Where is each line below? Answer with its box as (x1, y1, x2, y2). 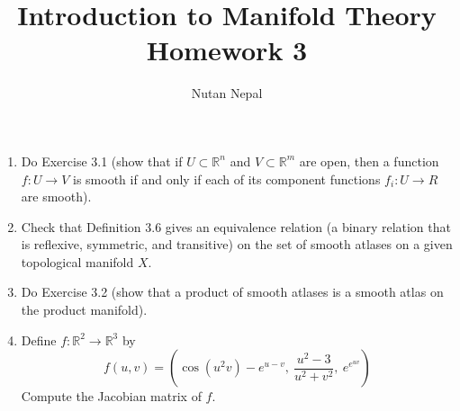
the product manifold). (21, 300, 148, 319)
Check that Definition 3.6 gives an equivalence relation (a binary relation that (21, 217, 451, 236)
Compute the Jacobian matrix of (21, 387, 202, 406)
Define (21, 330, 57, 349)
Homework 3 (146, 31, 308, 68)
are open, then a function (299, 151, 439, 170)
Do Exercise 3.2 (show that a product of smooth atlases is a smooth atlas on (21, 282, 444, 301)
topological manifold (21, 252, 134, 271)
